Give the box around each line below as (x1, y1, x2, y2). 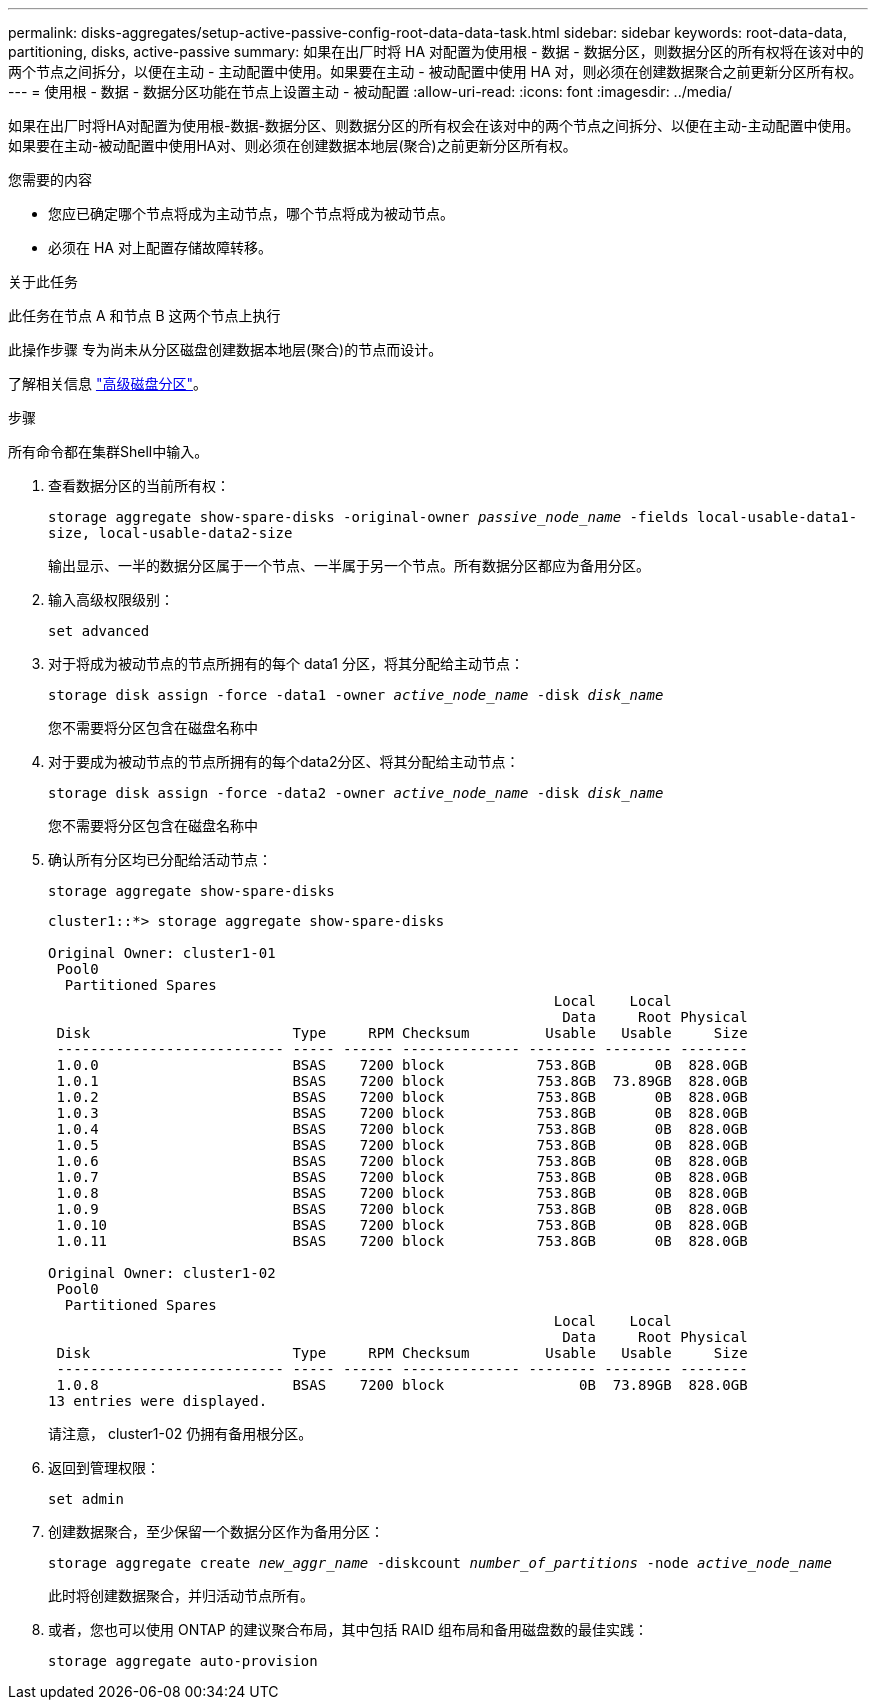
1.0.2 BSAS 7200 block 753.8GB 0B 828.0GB (56, 1089, 748, 1105)
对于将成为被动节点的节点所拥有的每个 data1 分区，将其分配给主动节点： (48, 655, 524, 672)
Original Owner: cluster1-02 (48, 1265, 276, 1281)
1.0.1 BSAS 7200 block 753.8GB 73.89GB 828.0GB (56, 1073, 748, 1089)
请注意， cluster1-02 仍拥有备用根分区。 (48, 1425, 313, 1442)
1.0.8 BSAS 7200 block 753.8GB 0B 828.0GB (56, 1185, 748, 1201)
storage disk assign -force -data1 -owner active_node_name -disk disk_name (48, 687, 664, 703)
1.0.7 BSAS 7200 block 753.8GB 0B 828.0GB (56, 1169, 748, 1185)
